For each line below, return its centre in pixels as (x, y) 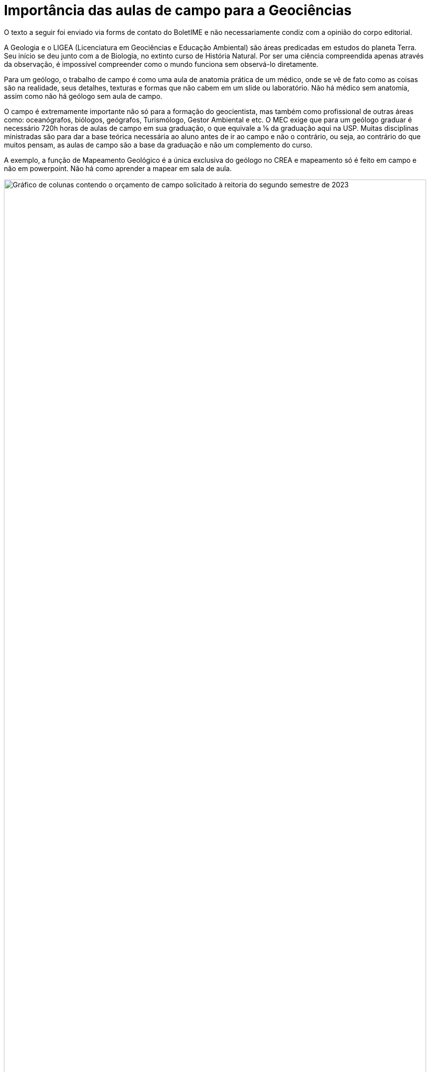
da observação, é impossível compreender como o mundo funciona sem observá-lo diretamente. (161, 64)
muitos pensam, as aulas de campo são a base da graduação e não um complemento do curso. (158, 145)
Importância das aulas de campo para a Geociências (178, 10)
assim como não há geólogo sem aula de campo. (83, 96)
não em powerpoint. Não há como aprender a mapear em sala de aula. (118, 168)
